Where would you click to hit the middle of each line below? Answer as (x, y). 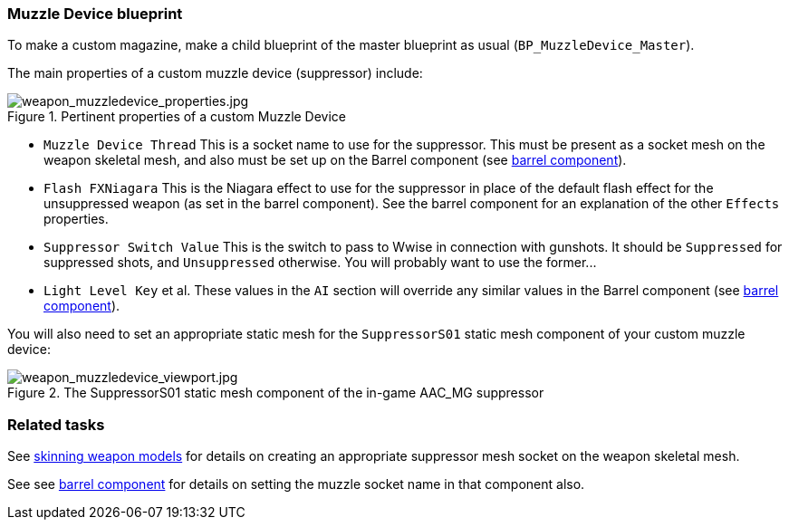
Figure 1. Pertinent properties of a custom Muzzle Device (177, 117)
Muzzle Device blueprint (95, 14)
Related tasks (56, 424)
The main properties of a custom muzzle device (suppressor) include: (215, 73)
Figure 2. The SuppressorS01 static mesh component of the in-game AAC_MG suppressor (276, 393)
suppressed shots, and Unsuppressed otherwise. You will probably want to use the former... (320, 263)
